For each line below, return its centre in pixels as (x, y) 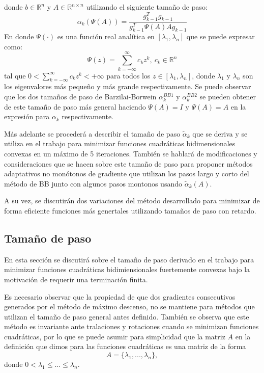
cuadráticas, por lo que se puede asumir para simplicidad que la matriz (115, 336)
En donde (19, 36)
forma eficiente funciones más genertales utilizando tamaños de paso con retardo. (130, 210)
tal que (15, 75)
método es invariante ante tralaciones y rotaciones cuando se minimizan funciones (131, 326)
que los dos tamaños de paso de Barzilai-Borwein (80, 96)
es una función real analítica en (106, 36)
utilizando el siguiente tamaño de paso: (147, 7)
